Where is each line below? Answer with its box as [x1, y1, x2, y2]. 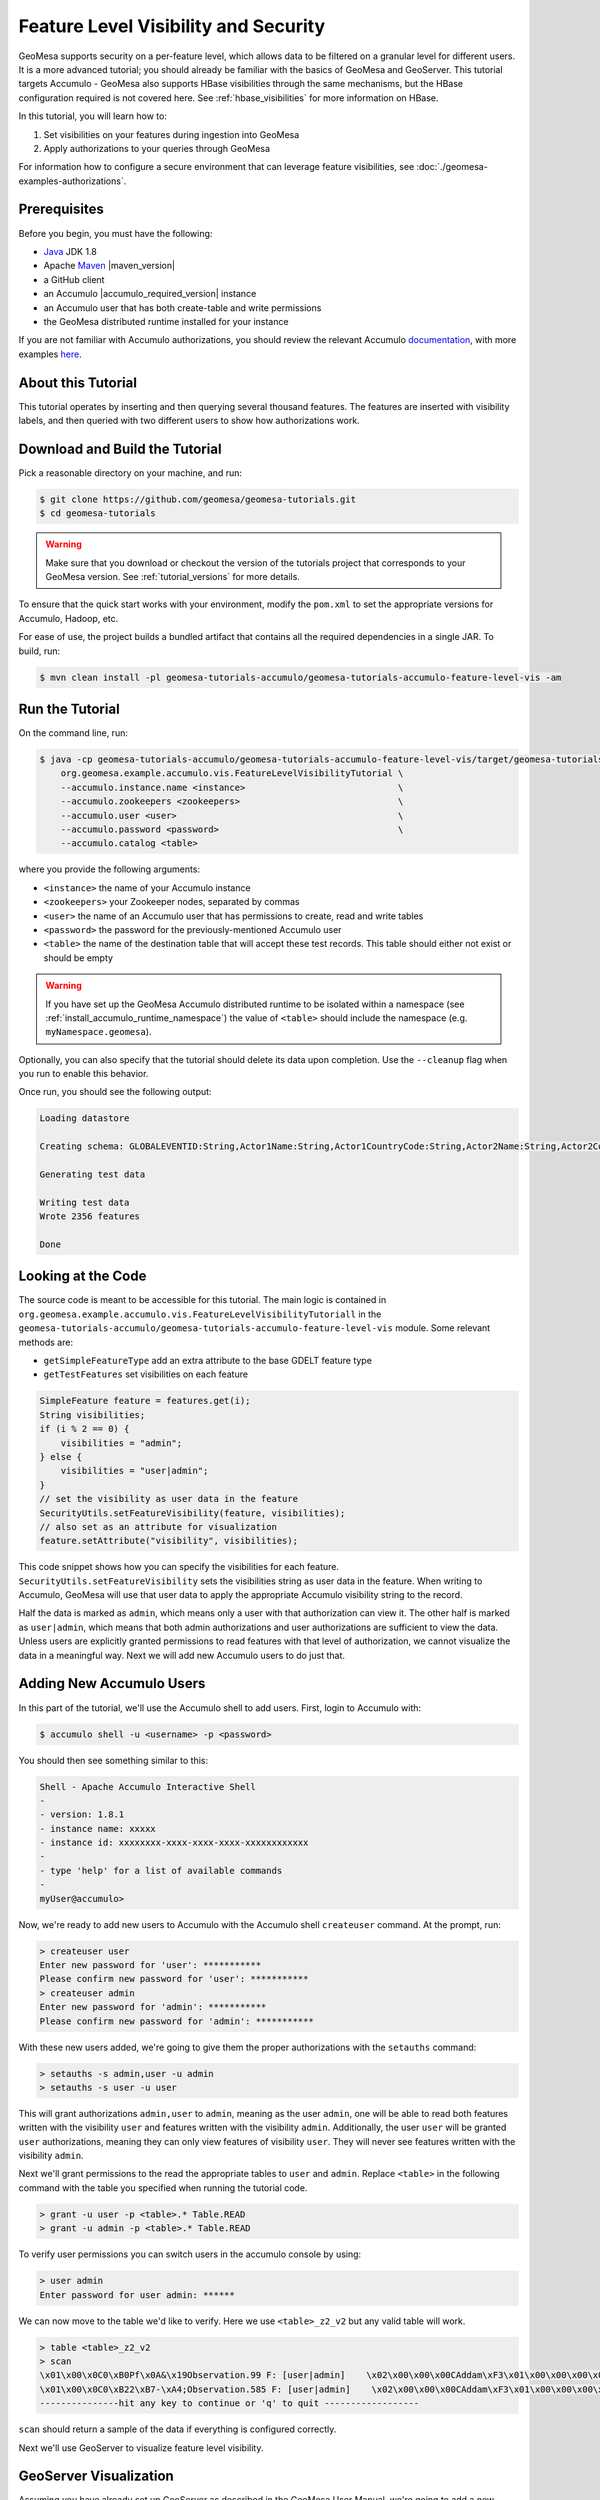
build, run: [18, 645, 61, 657]
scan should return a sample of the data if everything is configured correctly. [18, 2423, 337, 2435]
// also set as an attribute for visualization [39, 1521, 277, 1532]
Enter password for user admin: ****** [39, 2289, 235, 2300]
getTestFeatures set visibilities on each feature [43, 1368, 249, 1380]
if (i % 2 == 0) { [39, 1423, 130, 1435]
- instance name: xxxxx [39, 1823, 157, 1834]
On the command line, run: [18, 727, 129, 739]
